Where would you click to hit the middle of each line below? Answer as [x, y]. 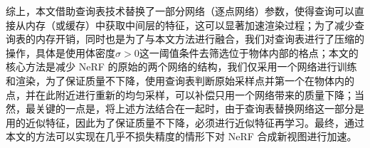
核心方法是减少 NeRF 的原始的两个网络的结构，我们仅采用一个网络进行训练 [181, 67]
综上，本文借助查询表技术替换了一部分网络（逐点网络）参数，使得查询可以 [180, 11]
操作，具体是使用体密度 [60, 52]
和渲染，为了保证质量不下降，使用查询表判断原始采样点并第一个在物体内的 [180, 80]
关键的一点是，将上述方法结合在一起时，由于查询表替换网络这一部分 [195, 109]
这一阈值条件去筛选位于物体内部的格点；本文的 [249, 52]
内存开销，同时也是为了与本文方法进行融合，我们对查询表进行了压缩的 [200, 39]
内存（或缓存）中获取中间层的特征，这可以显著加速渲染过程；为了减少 [190, 25]
